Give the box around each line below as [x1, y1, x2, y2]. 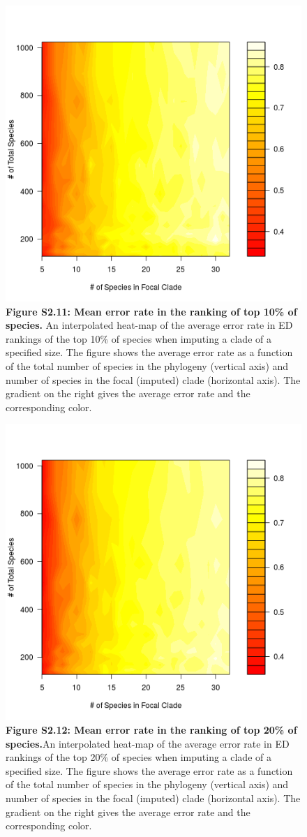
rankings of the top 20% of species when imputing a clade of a [6, 750, 271, 764]
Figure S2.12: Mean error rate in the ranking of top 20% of [6, 722, 297, 736]
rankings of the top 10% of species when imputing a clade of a [6, 331, 271, 346]
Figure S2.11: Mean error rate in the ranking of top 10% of [6, 304, 297, 318]
